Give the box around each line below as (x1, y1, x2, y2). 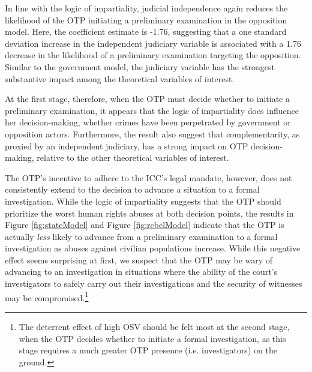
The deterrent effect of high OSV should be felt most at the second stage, (19, 320, 290, 332)
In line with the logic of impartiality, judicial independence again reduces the (5, 2, 288, 14)
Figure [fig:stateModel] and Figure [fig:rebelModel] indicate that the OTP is (5, 218, 284, 231)
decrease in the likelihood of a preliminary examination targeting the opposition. (5, 49, 301, 61)
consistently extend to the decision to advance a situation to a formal (5, 183, 260, 196)
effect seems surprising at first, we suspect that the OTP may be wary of (5, 253, 273, 266)
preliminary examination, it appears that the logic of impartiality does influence (5, 104, 299, 116)
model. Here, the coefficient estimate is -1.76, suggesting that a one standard (5, 25, 287, 38)
